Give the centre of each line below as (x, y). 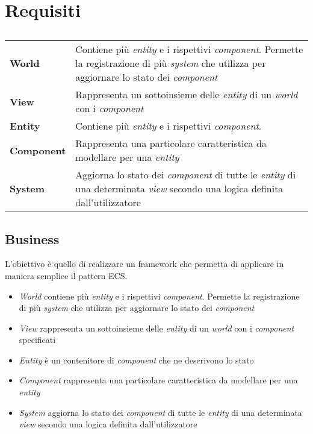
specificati (37, 340)
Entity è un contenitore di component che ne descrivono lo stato (136, 360)
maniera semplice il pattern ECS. (66, 275)
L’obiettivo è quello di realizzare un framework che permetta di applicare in (144, 264)
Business (32, 238)
